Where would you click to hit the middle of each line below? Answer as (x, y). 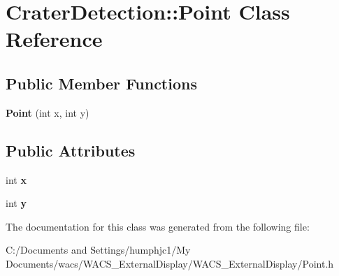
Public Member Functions (101, 83)
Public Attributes (71, 150)
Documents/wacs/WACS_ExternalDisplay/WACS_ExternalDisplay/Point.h (170, 263)
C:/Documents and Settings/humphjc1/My (98, 250)
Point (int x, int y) (48, 112)
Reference (54, 39)
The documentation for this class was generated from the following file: (158, 226)
